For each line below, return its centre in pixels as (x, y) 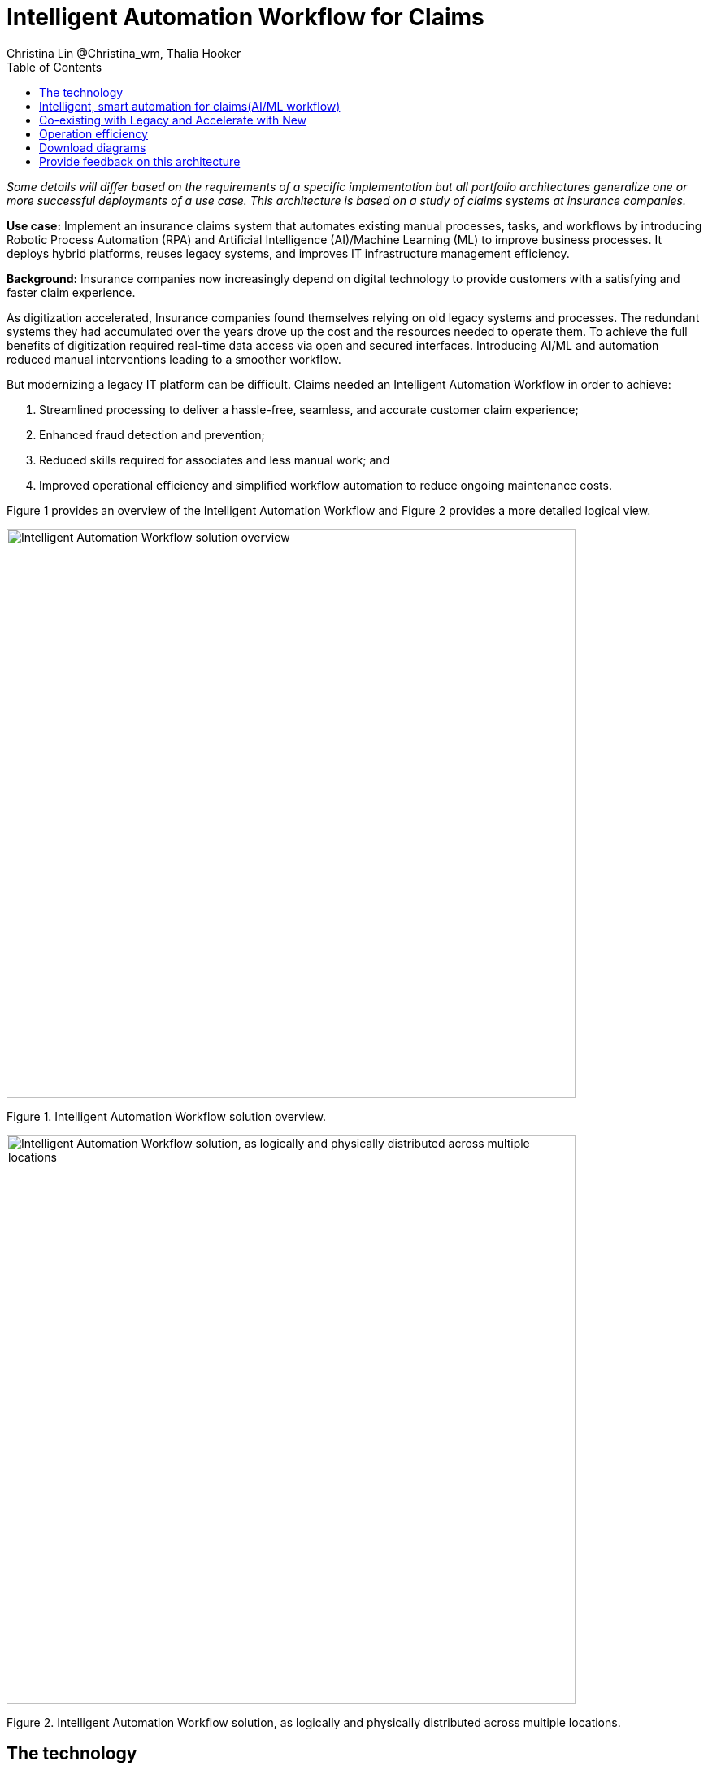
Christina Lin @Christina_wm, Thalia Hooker (124, 53)
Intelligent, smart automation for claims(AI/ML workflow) (190, 106)
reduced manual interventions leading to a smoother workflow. (174, 359)
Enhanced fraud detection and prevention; (152, 434)
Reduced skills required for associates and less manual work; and (215, 460)
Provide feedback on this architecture (140, 161)
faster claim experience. (71, 292)
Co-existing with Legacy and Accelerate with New (173, 120)
